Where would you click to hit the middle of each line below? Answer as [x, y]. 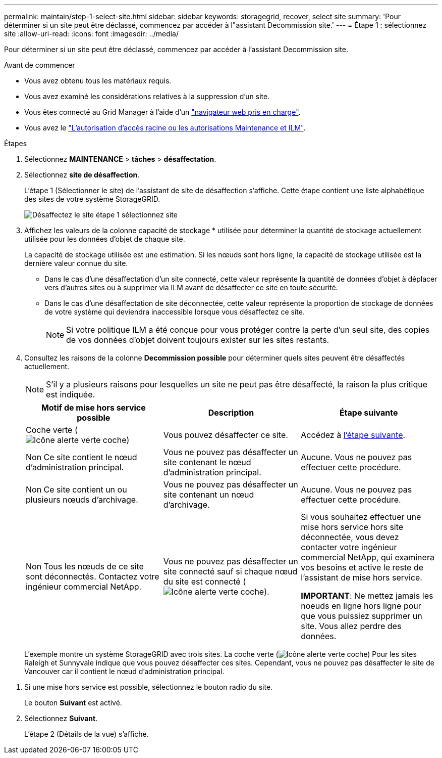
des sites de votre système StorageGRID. [92, 199]
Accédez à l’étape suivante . [353, 435]
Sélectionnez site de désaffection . [82, 175]
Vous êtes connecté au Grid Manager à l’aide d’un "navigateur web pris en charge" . [162, 112]
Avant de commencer [40, 65]
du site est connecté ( [204, 582]
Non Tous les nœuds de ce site [85, 566]
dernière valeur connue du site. [76, 263]
